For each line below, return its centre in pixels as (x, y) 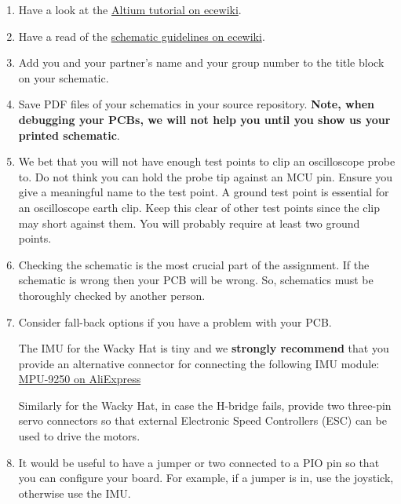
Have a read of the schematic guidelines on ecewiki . (142, 36)
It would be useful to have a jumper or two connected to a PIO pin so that (199, 462)
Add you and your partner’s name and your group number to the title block (201, 62)
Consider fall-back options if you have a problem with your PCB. (175, 321)
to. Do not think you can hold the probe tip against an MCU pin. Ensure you (206, 176)
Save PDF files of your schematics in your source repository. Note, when (196, 104)
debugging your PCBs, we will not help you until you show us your (204, 119)
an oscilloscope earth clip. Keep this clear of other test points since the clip (199, 207)
